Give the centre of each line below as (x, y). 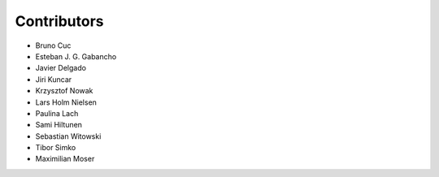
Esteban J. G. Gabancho (76, 56)
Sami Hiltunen (59, 125)
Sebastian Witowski (68, 136)
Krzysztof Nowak (64, 91)
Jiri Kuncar (54, 79)
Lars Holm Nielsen (66, 102)
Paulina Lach (57, 113)
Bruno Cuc (53, 45)
